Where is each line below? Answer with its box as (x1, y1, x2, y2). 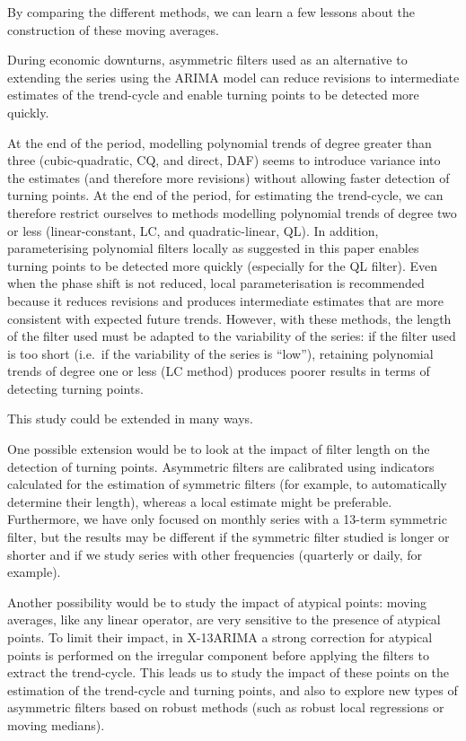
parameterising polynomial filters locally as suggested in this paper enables (7, 239, 419, 257)
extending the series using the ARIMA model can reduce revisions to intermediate (7, 67, 460, 86)
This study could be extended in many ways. (7, 409, 254, 428)
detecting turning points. (7, 379, 144, 397)
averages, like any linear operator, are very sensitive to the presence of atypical (7, 610, 441, 629)
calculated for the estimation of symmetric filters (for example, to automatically (7, 475, 447, 493)
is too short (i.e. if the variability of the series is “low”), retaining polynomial (7, 344, 434, 362)
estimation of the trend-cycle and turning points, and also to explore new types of (7, 680, 458, 699)
